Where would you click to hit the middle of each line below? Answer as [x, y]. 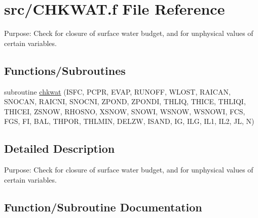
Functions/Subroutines [65, 70]
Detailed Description [60, 148]
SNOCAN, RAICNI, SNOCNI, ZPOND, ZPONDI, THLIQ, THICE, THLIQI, [125, 101]
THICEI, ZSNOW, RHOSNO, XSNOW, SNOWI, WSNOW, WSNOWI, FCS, [125, 111]
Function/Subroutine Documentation [103, 207]
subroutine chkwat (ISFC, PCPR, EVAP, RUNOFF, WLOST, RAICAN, [117, 91]
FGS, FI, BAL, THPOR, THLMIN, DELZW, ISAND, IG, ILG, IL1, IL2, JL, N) [129, 121]
